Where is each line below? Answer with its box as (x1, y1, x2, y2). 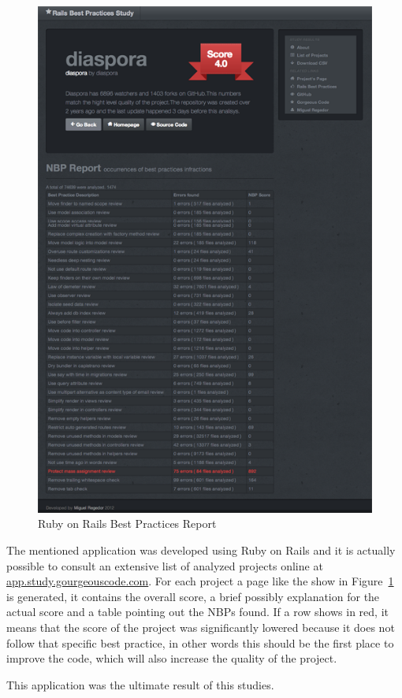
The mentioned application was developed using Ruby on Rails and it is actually (6, 541, 396, 558)
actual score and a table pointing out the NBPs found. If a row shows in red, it (6, 603, 389, 620)
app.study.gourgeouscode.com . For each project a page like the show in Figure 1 (6, 573, 394, 589)
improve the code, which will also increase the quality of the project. (6, 650, 337, 666)
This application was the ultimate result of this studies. (6, 676, 274, 692)
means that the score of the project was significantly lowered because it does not (6, 618, 395, 635)
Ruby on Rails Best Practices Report (38, 515, 217, 532)
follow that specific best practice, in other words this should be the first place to (6, 634, 394, 651)
